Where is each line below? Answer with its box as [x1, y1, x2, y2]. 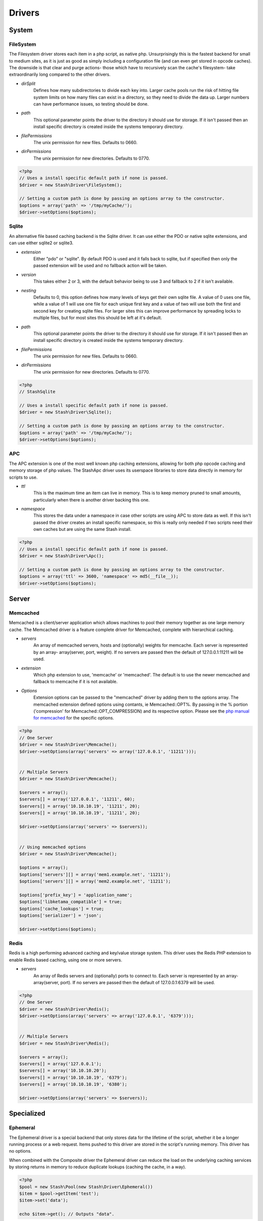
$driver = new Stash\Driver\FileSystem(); [19, 182, 122, 188]
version [21, 272, 37, 277]
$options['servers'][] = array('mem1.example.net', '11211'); [19, 872, 171, 877]
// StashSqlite [19, 389, 56, 395]
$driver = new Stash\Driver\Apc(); [19, 553, 104, 559]
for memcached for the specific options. [33, 715, 114, 721]
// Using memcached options [19, 844, 86, 850]
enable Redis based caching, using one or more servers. [9, 957, 123, 963]
